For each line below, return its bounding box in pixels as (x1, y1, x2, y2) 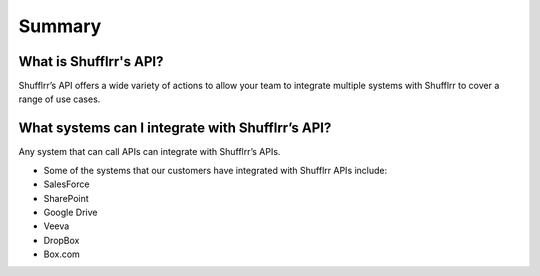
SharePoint (43, 192, 89, 204)
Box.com (43, 248, 80, 260)
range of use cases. (18, 93, 101, 105)
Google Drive (43, 206, 98, 218)
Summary (18, 15, 102, 37)
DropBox (43, 234, 80, 246)
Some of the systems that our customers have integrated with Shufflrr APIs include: (43, 164, 388, 176)
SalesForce (43, 178, 90, 190)
